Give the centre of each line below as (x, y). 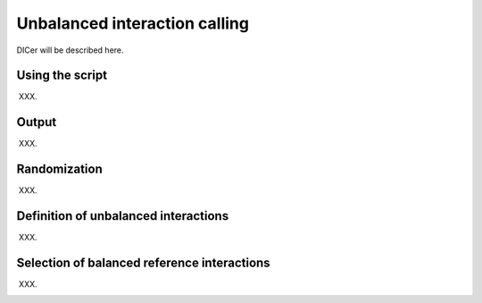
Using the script (62, 76)
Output (37, 122)
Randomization (59, 169)
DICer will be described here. (70, 50)
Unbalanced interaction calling (133, 23)
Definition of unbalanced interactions (123, 216)
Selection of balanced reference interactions (144, 262)
